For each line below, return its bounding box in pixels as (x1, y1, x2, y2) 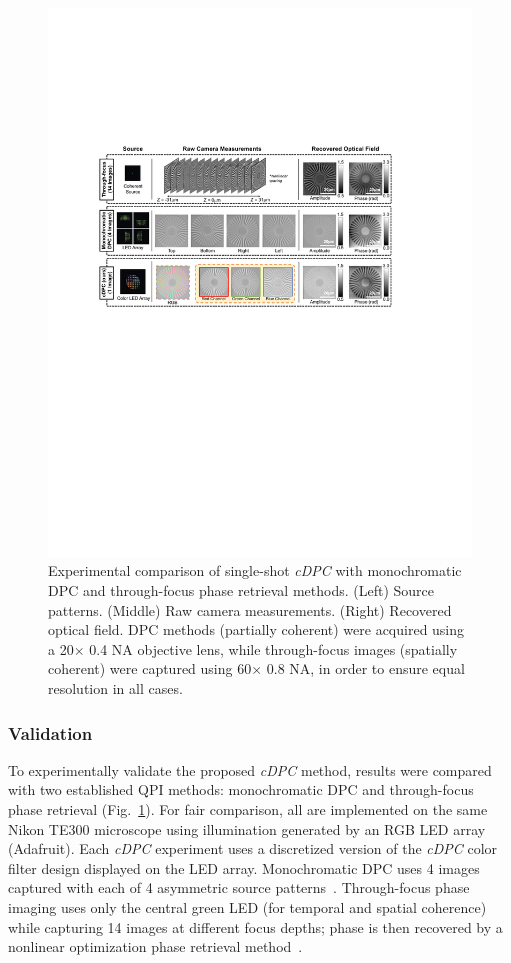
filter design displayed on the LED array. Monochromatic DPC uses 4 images (8, 857, 480, 878)
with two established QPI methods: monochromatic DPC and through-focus (8, 779, 474, 800)
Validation (8, 720, 93, 745)
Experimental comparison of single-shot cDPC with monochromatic (48, 560, 462, 581)
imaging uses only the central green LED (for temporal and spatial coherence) (8, 897, 487, 918)
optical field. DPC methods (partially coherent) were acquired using (48, 619, 465, 640)
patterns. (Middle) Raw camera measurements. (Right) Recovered (48, 599, 452, 620)
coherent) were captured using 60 (48, 658, 252, 679)
